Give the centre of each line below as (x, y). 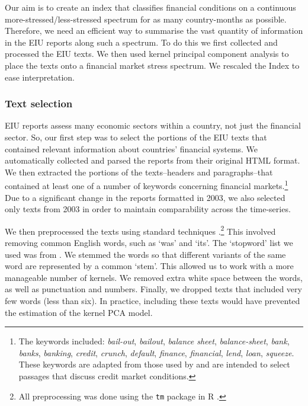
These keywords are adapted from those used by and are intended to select (154, 364)
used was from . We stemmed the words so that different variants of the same (145, 254)
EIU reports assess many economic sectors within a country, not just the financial (153, 125)
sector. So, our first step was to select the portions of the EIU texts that (136, 137)
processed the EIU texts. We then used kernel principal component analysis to (147, 54)
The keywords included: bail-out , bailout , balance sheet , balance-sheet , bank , (154, 341)
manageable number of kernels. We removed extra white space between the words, (154, 277)
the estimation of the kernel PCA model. (79, 312)
